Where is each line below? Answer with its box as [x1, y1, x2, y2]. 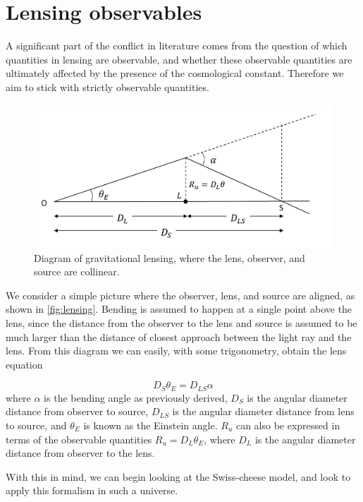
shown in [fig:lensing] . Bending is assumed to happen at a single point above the [6, 301, 352, 316]
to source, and [6, 417, 67, 432]
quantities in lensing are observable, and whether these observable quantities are [6, 52, 352, 66]
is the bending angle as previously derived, [44, 390, 228, 405]
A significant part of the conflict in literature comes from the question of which [6, 38, 347, 53]
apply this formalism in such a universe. [6, 483, 178, 498]
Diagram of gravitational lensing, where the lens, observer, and [34, 250, 305, 265]
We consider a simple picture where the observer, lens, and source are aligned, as [6, 287, 355, 302]
